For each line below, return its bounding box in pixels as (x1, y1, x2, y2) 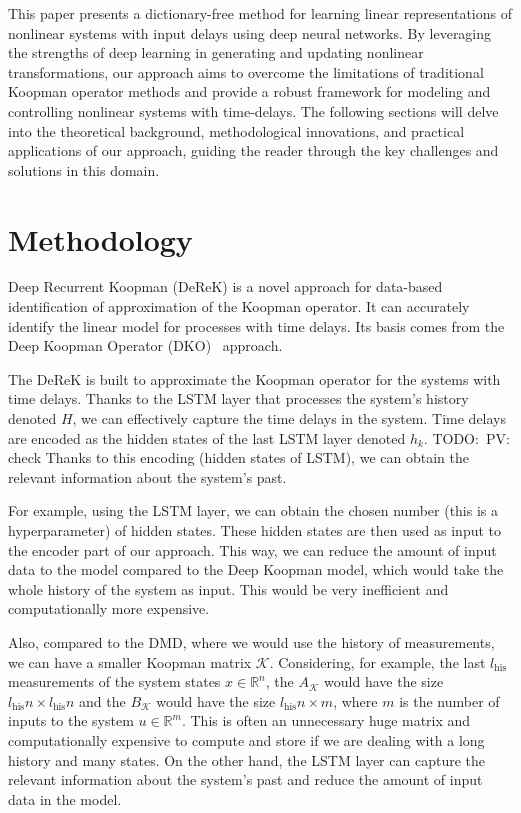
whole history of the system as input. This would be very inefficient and (8, 578, 449, 599)
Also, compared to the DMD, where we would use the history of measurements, (8, 631, 495, 652)
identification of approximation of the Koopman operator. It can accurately (8, 296, 470, 317)
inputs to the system (8, 710, 134, 731)
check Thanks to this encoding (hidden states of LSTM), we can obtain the (8, 447, 469, 468)
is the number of (399, 690, 500, 711)
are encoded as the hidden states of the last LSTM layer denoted (8, 427, 406, 448)
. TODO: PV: (423, 427, 510, 448)
